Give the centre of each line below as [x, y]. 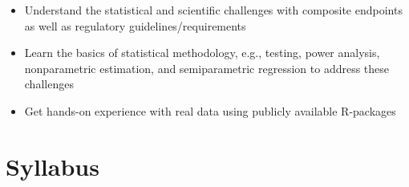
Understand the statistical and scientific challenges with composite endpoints [213, 10]
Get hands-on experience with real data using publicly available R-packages [210, 110]
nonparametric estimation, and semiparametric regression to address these [207, 68]
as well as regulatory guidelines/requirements [135, 25]
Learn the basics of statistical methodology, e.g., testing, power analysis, [202, 53]
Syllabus [53, 166]
